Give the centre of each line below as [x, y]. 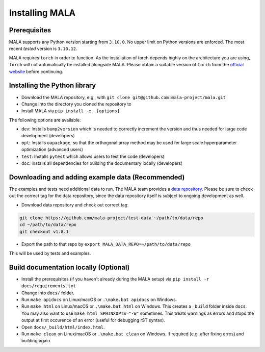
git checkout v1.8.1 [44, 231]
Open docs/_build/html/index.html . [63, 327]
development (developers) [48, 136]
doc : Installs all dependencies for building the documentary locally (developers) [102, 163]
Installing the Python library [53, 86]
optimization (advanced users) [52, 150]
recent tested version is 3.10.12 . [43, 49]
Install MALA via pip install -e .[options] [71, 111]
